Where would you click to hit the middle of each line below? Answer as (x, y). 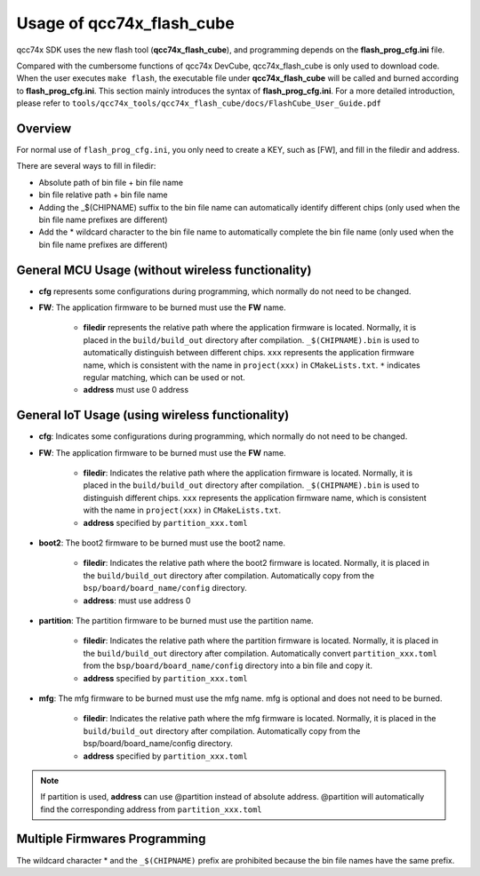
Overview (44, 128)
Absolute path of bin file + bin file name (111, 182)
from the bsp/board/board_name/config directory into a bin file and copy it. (228, 665)
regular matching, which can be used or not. (164, 377)
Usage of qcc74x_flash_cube (125, 23)
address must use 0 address (136, 390)
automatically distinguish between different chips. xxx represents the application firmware (249, 353)
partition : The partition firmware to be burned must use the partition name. (176, 620)
